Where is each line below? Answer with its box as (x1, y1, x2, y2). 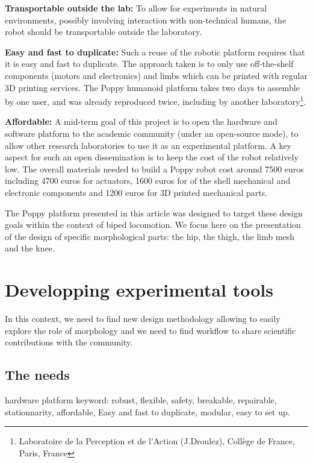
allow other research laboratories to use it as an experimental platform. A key (5, 139, 292, 151)
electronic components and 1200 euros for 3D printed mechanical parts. (5, 186, 268, 198)
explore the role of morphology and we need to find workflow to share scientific (5, 324, 296, 336)
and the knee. (5, 242, 55, 254)
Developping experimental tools (5, 277, 273, 302)
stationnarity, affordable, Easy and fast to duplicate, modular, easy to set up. (5, 405, 290, 418)
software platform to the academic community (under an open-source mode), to (5, 127, 299, 139)
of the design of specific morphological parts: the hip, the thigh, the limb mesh (5, 230, 295, 242)
